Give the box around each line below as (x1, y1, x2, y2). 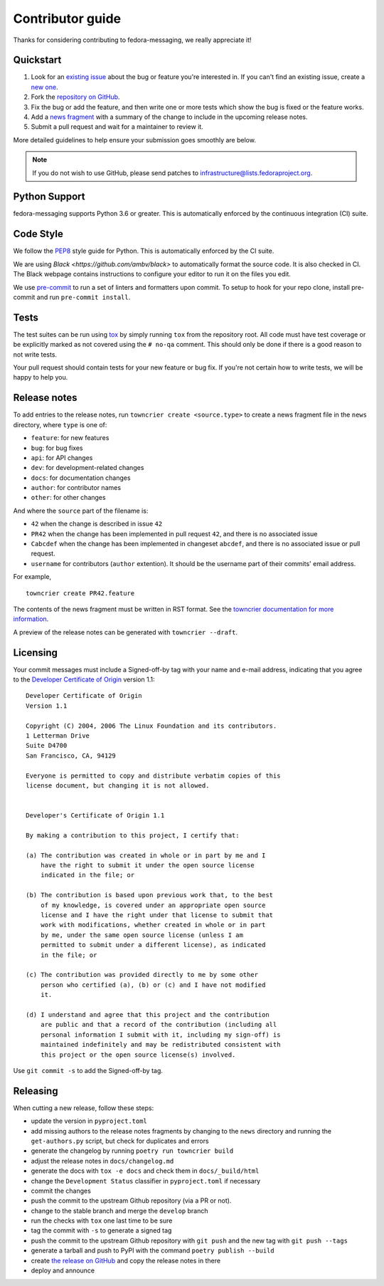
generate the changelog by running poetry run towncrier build (31, 1146, 234, 1155)
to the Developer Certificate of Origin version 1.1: (13, 675, 156, 684)
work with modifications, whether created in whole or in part (40, 921, 266, 929)
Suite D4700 (26, 741, 68, 750)
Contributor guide (13, 11, 121, 26)
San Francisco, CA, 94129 (26, 751, 117, 760)
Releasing (13, 1084, 58, 1097)
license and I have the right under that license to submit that (40, 911, 274, 919)
